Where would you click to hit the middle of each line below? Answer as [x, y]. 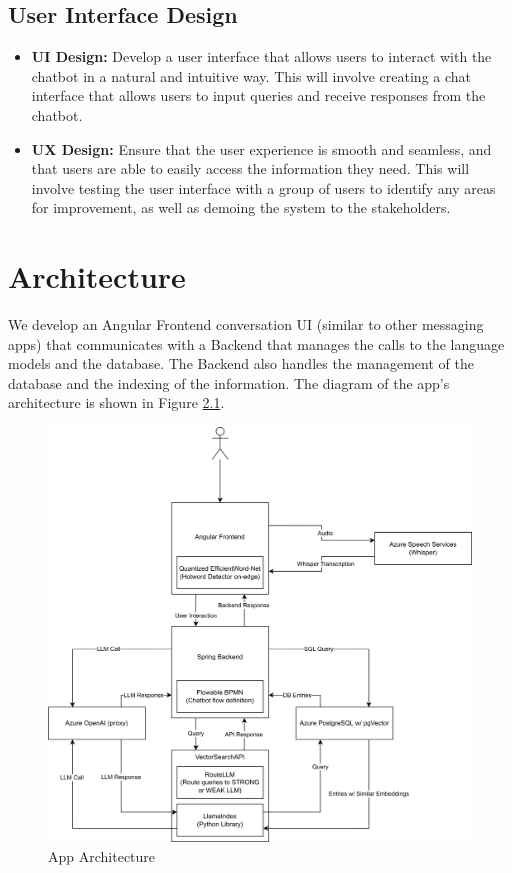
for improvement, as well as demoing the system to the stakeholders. [241, 207]
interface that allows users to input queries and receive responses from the [258, 95]
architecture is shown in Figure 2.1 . [116, 402]
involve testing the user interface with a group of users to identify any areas [263, 187]
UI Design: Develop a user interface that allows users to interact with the [261, 56]
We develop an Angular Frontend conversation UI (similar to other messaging [246, 324]
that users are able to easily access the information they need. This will [250, 168]
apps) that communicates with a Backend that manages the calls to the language [256, 343]
